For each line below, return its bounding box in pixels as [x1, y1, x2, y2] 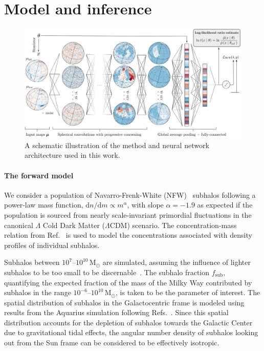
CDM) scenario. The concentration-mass [109, 219, 237, 230]
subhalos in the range [4, 287, 71, 298]
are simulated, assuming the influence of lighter [102, 257, 251, 267]
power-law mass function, [4, 199, 83, 210]
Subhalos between [4, 257, 60, 267]
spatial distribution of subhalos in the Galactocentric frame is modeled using [4, 297, 245, 307]
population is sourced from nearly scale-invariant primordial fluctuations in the [4, 209, 252, 220]
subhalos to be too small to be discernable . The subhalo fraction [4, 266, 210, 277]
